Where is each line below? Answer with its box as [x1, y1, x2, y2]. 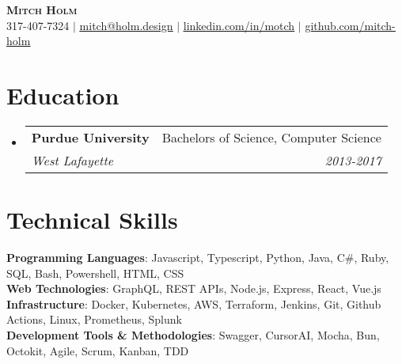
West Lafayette [31, 150, 114, 169]
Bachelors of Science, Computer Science [161, 127, 381, 146]
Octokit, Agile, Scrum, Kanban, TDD [6, 342, 189, 358]
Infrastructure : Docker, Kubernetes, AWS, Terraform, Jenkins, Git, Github [6, 295, 381, 312]
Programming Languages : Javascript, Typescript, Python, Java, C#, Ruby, [6, 249, 389, 266]
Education [6, 78, 119, 111]
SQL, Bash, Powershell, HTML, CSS [6, 264, 184, 281]
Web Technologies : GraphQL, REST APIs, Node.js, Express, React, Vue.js [6, 280, 381, 297]
